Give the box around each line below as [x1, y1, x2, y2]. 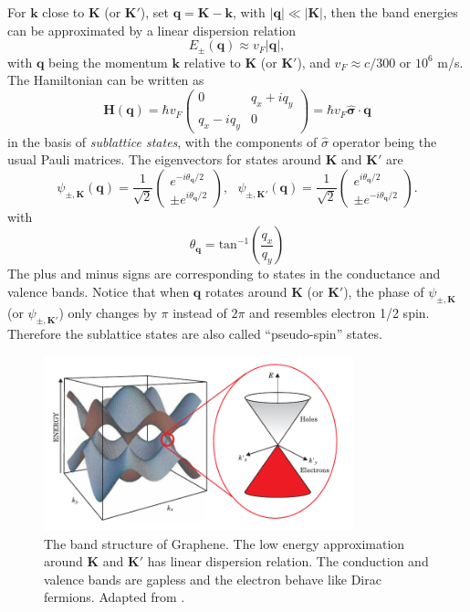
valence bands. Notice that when [7, 281, 190, 301]
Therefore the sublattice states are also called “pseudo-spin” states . [7, 323, 382, 343]
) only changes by [58, 302, 157, 322]
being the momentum [48, 52, 168, 71]
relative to [183, 52, 241, 71]
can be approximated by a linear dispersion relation [7, 20, 297, 39]
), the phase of [343, 281, 424, 301]
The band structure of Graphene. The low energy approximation [44, 533, 405, 553]
